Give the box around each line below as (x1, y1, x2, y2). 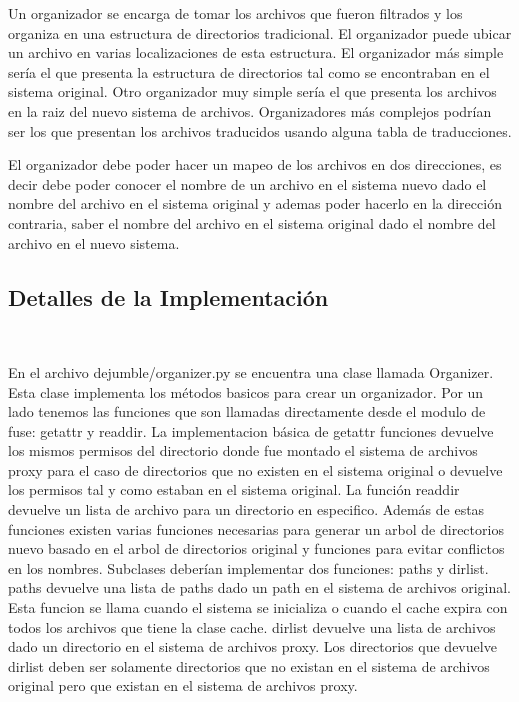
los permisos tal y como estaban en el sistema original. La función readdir (8, 479, 460, 500)
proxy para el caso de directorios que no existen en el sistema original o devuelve (8, 459, 503, 480)
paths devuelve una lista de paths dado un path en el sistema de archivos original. (8, 577, 511, 598)
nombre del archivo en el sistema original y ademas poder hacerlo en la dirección (8, 193, 502, 214)
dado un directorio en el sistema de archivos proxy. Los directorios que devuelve (8, 636, 497, 657)
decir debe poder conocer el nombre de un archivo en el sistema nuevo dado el (8, 173, 487, 194)
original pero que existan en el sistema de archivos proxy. (8, 675, 358, 696)
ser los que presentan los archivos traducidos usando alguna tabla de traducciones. (8, 120, 512, 141)
